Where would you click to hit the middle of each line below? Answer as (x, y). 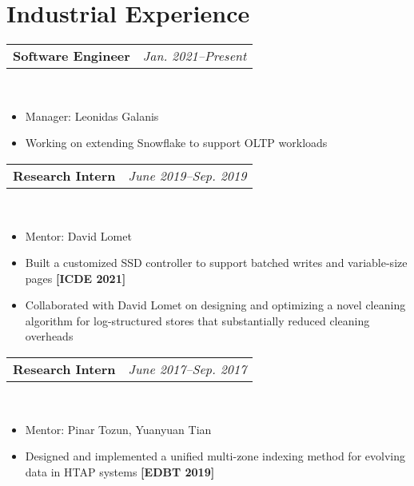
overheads (49, 336)
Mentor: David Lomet (78, 235)
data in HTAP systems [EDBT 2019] (120, 471)
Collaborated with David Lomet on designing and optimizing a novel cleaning (215, 305)
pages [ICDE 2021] (76, 278)
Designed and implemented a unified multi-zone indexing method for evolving (215, 456)
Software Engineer (72, 56)
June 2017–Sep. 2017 (187, 369)
